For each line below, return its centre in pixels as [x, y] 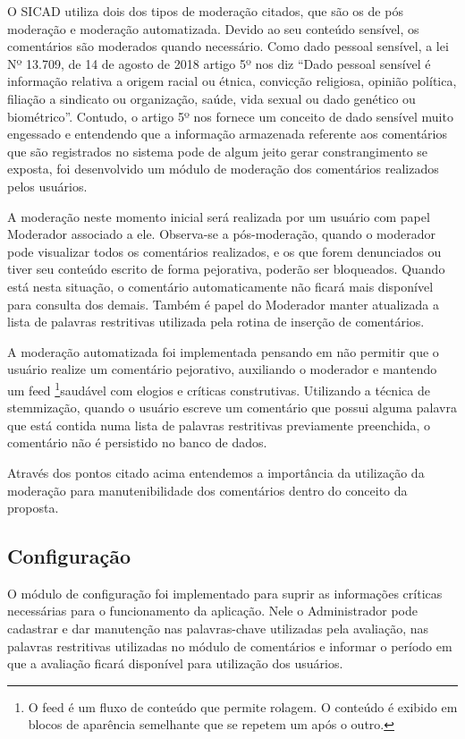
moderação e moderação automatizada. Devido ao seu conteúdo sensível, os [213, 28]
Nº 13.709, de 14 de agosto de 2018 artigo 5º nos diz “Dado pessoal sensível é [219, 63]
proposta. [33, 508]
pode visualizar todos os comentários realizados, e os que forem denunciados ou [224, 251]
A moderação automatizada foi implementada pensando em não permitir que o [223, 351]
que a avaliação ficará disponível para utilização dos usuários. [175, 663]
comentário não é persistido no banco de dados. [137, 442]
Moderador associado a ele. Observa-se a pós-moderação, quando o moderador [221, 234]
